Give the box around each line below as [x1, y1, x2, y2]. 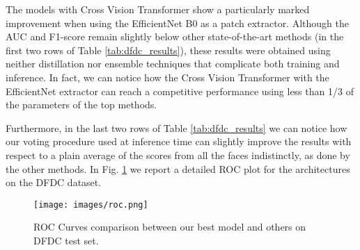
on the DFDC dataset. [6, 175, 102, 190]
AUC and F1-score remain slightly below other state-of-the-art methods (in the [6, 29, 344, 44]
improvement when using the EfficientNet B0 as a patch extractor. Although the [6, 15, 349, 30]
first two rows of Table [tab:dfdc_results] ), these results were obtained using [6, 42, 331, 57]
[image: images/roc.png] [33, 199, 148, 210]
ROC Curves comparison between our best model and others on [33, 219, 306, 234]
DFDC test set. [33, 233, 99, 247]
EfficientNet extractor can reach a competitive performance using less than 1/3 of [6, 83, 354, 98]
